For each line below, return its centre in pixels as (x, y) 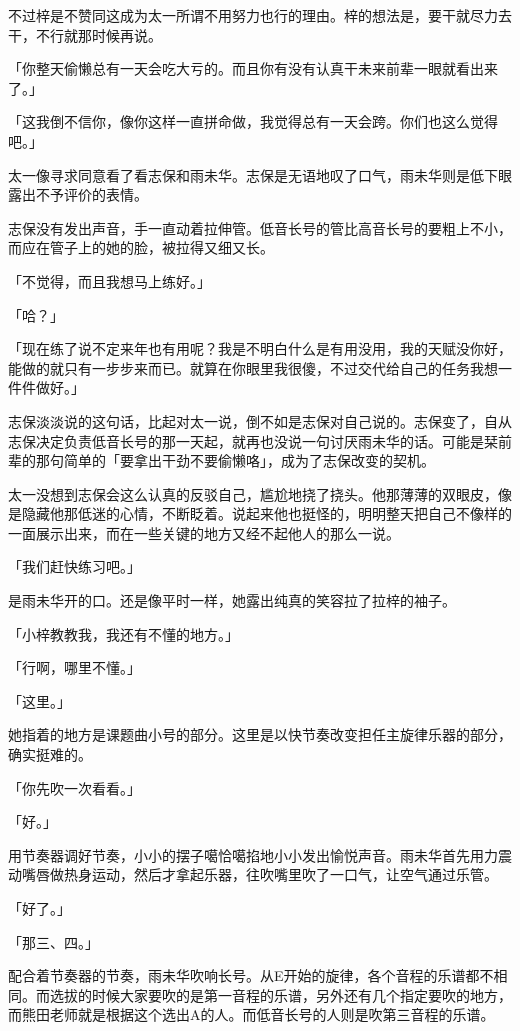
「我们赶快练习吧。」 (74, 566)
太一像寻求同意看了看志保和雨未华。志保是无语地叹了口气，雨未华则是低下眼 (260, 174)
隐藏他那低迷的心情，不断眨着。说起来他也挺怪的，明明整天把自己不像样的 (266, 513)
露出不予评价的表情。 (78, 194)
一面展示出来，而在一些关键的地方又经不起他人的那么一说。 (204, 532)
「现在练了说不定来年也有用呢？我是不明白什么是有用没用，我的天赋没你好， (260, 348)
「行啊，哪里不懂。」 (74, 667)
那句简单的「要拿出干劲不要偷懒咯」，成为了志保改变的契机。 (235, 460)
